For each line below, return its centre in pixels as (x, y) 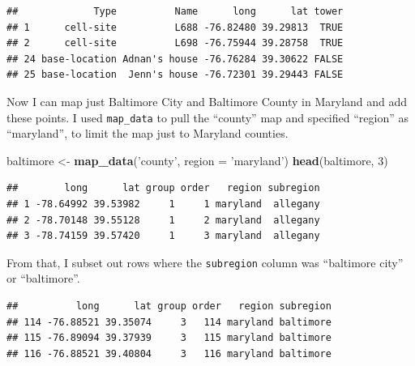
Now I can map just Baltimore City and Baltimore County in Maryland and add (207, 101)
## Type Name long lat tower (175, 11)
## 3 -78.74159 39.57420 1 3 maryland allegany (163, 236)
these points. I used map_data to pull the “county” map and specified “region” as (207, 117)
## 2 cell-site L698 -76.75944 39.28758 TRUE (175, 43)
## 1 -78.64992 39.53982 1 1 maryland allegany (163, 204)
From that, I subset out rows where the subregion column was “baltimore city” (205, 262)
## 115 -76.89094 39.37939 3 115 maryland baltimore (169, 338)
